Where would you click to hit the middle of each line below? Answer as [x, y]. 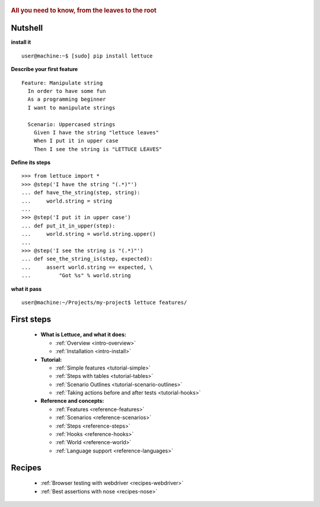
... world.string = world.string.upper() [89, 234]
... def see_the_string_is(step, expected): [87, 259]
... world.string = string [67, 201]
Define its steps [31, 162]
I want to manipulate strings [71, 108]
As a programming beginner [67, 100]
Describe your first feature [44, 69]
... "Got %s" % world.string [76, 276]
